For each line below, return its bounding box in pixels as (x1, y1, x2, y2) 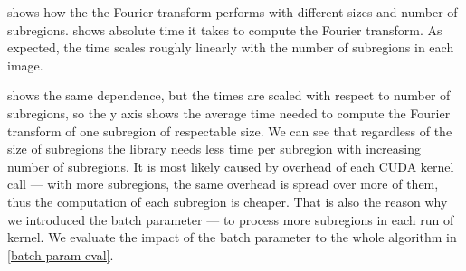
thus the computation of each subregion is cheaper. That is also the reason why (7, 192, 448, 210)
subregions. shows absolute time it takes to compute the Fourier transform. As (7, 20, 442, 39)
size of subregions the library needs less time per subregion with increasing (7, 139, 422, 158)
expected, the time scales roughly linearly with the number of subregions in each (7, 38, 454, 57)
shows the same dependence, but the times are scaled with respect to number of (7, 86, 451, 105)
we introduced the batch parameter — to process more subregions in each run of (7, 210, 454, 229)
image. (7, 55, 43, 74)
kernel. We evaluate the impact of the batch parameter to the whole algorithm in (7, 228, 457, 247)
